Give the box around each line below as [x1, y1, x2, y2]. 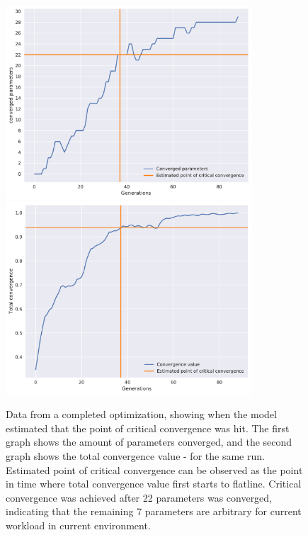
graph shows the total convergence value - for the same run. [6, 448, 265, 463]
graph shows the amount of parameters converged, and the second [6, 434, 292, 449]
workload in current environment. [6, 517, 151, 532]
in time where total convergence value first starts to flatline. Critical [6, 476, 302, 491]
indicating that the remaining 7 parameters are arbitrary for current [6, 504, 302, 519]
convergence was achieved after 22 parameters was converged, [6, 490, 273, 505]
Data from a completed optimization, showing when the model [6, 407, 277, 422]
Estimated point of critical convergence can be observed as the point [6, 462, 303, 477]
